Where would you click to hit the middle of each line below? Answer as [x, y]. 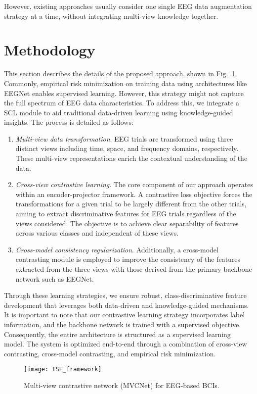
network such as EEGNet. [55, 278]
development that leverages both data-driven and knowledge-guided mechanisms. [127, 305]
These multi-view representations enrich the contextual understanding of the [131, 158]
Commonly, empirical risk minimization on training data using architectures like [126, 83]
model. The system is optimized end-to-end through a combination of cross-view [126, 344]
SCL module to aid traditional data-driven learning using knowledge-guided [119, 112]
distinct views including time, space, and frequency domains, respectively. [127, 148]
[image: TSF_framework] [63, 369]
